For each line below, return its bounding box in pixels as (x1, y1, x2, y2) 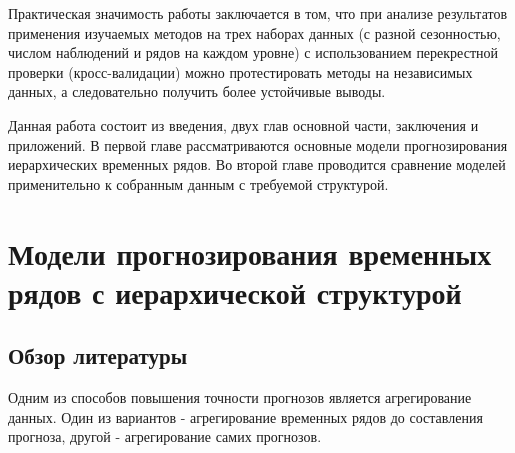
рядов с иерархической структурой (8, 271, 462, 312)
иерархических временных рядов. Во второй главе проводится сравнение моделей (8, 154, 506, 175)
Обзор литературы (8, 340, 188, 371)
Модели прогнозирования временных (8, 232, 492, 273)
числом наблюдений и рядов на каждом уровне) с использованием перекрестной (8, 42, 498, 63)
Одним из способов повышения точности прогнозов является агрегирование (8, 387, 472, 408)
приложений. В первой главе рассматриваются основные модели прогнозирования (8, 134, 508, 155)
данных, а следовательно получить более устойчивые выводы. (8, 81, 386, 102)
